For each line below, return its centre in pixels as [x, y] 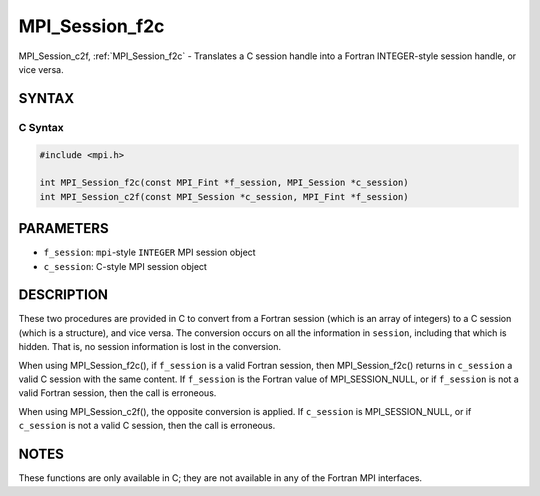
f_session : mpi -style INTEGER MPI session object [149, 252]
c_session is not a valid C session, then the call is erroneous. [147, 426]
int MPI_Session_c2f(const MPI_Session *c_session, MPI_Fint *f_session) [224, 196]
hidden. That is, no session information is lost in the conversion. [150, 347]
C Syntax [41, 127]
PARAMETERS [63, 228]
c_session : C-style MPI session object [125, 266]
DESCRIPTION [63, 295]
